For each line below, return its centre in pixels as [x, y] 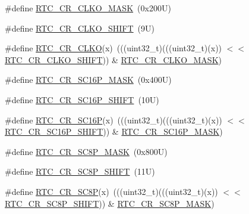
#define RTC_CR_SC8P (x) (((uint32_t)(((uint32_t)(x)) [111, 191]
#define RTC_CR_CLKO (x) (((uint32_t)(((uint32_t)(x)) [114, 48]
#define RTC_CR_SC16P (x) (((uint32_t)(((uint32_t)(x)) [114, 120]
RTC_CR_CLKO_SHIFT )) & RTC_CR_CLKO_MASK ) [113, 59]
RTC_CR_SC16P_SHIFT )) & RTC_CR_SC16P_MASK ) [114, 131]
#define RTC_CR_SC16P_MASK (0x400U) [88, 80]
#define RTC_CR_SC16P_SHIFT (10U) [82, 99]
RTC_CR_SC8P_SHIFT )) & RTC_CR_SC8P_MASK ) [110, 203]
